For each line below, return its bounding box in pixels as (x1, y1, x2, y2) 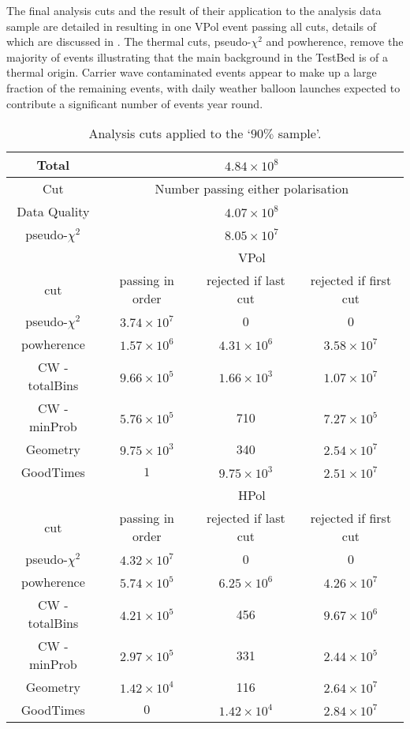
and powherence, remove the (266, 33, 404, 50)
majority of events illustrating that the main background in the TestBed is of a (6, 48, 389, 65)
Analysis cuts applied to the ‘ (88, 124, 252, 143)
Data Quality (17, 202, 90, 221)
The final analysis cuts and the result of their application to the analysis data (6, 2, 382, 18)
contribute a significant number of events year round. (6, 95, 263, 111)
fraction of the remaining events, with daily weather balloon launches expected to (6, 79, 401, 96)
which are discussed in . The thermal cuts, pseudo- (6, 33, 252, 50)
